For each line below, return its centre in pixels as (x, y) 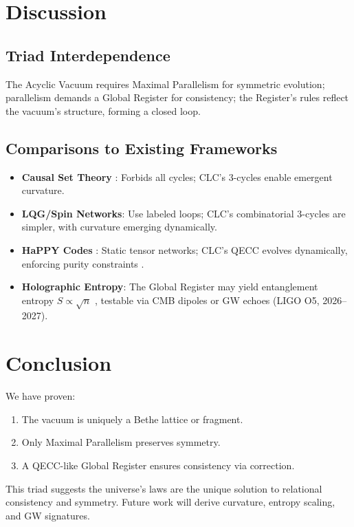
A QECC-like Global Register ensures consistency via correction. (158, 465)
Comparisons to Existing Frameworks (142, 148)
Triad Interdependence (88, 55)
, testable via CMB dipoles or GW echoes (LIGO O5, (207, 300)
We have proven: (41, 396)
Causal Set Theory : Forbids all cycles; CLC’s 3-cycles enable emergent (177, 176)
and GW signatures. (48, 515)
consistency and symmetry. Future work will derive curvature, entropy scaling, (170, 502)
